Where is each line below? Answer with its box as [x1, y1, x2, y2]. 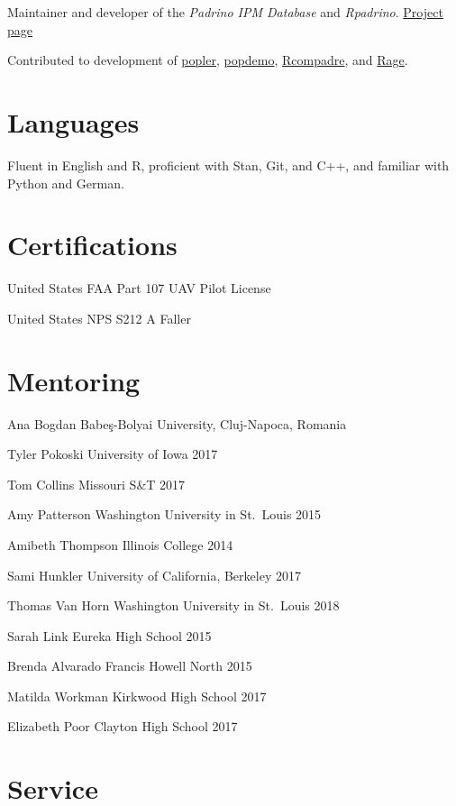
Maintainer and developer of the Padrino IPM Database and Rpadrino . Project [7, 3, 443, 21]
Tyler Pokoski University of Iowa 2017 [7, 444, 218, 463]
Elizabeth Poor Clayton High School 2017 [7, 717, 238, 736]
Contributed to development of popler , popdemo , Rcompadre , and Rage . [7, 50, 408, 69]
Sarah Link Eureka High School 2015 [7, 626, 212, 645]
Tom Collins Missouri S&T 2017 [7, 474, 186, 493]
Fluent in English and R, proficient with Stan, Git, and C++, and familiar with [7, 155, 450, 174]
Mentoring [7, 362, 141, 398]
